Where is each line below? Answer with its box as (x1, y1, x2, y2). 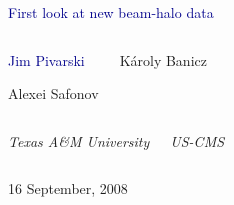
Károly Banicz (119, 49, 207, 70)
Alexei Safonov (8, 83, 99, 104)
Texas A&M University (8, 130, 150, 151)
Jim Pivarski (8, 49, 85, 70)
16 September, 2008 (8, 178, 128, 199)
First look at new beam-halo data (8, 2, 214, 22)
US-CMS (170, 130, 225, 151)
